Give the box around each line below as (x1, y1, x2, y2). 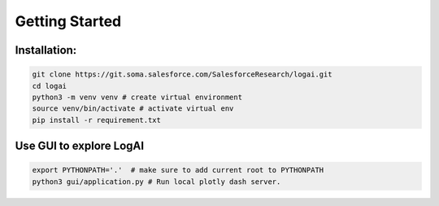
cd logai (32, 81, 67, 90)
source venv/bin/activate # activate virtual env (32, 104, 234, 113)
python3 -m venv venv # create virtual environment (32, 92, 243, 102)
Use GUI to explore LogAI (15, 139, 145, 153)
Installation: (15, 43, 77, 57)
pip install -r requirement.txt (32, 115, 162, 125)
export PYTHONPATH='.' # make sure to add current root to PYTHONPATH (32, 165, 324, 175)
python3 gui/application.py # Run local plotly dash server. (32, 177, 281, 186)
